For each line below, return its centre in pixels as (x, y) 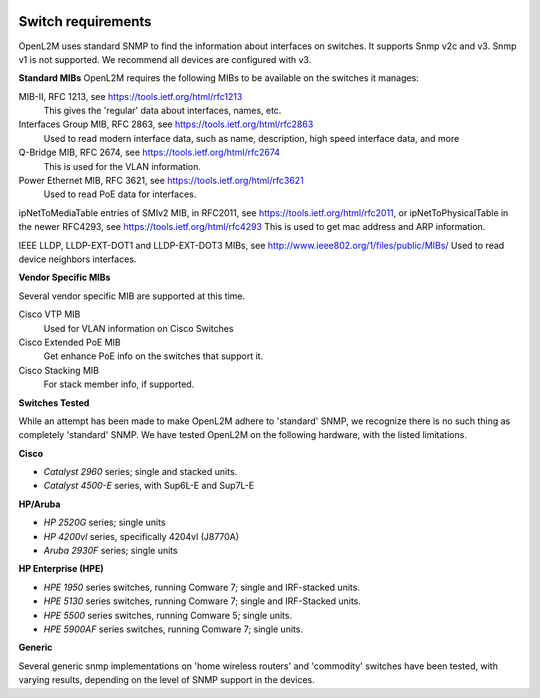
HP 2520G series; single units (104, 522)
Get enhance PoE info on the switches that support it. (153, 356)
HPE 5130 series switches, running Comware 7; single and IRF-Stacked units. (202, 601)
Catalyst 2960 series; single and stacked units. (140, 472)
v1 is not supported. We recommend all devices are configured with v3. (165, 59)
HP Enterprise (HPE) (61, 569)
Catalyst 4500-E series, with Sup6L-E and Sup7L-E (149, 486)
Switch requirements (85, 21)
